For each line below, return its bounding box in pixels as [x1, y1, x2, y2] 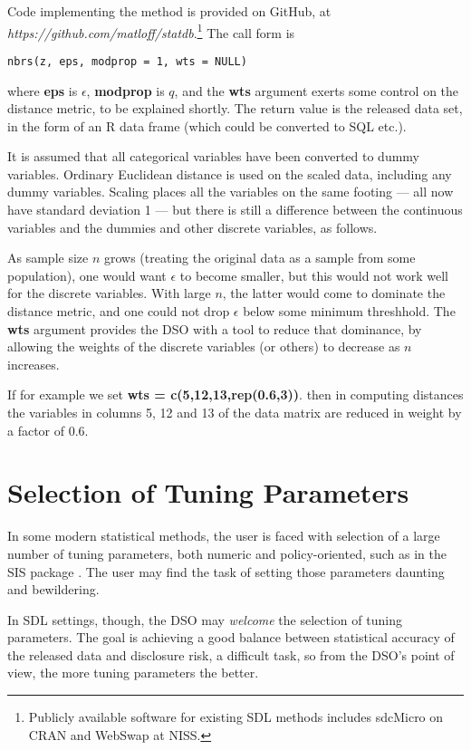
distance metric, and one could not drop [7, 302, 230, 321]
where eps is [7, 81, 78, 100]
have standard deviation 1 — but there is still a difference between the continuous [7, 200, 463, 219]
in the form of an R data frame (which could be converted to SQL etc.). [7, 116, 407, 135]
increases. [7, 354, 60, 373]
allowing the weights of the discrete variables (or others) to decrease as [7, 337, 400, 356]
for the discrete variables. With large [7, 284, 211, 303]
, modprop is [86, 81, 165, 100]
